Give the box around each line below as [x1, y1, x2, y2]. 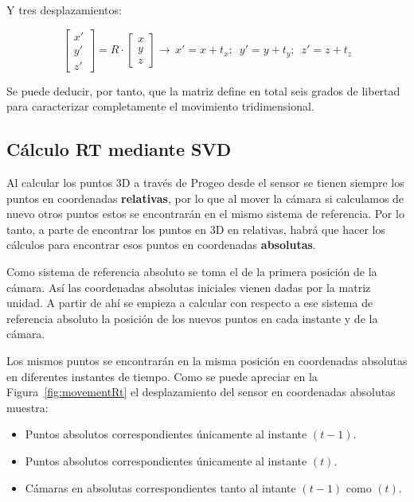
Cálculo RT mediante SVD [6, 137, 232, 161]
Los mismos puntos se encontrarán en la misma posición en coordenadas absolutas [6, 352, 408, 369]
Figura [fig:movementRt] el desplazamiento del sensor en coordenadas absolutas [6, 383, 396, 400]
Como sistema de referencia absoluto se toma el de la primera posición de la [6, 263, 377, 280]
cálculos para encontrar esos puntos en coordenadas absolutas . [6, 236, 316, 253]
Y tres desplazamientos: [6, 2, 122, 18]
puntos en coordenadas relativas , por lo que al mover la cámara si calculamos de [6, 189, 404, 206]
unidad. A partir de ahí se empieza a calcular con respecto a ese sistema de [6, 294, 373, 311]
